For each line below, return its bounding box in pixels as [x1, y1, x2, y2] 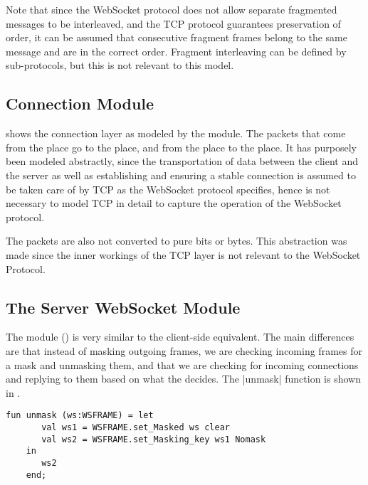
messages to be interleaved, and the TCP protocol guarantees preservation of [6, 16, 341, 31]
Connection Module [6, 92, 154, 114]
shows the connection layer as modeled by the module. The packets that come [6, 126, 346, 141]
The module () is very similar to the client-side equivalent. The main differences [6, 329, 354, 344]
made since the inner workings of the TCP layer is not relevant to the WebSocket [6, 247, 361, 262]
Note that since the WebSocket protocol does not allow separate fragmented [6, 2, 337, 16]
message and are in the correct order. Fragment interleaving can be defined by [6, 43, 347, 58]
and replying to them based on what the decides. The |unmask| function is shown [6, 371, 361, 386]
